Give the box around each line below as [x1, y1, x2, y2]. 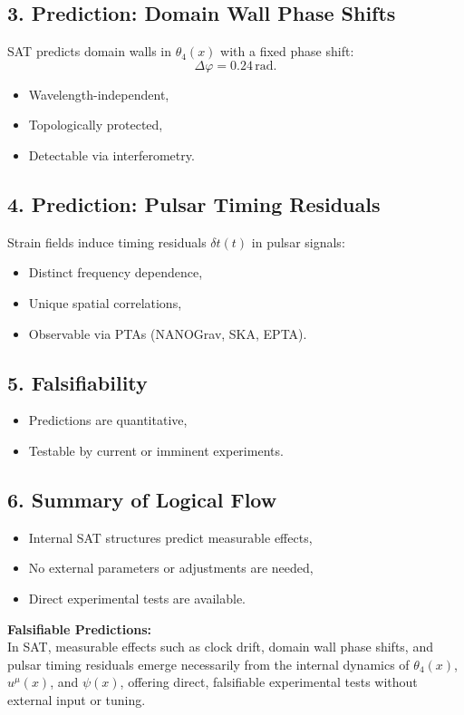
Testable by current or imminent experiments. [28, 440, 284, 459]
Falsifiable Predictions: [7, 619, 151, 638]
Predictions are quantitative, [28, 411, 188, 430]
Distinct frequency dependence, [28, 263, 203, 282]
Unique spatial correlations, [28, 293, 182, 312]
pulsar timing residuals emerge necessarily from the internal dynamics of [7, 654, 410, 673]
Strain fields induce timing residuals [7, 232, 207, 251]
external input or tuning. [7, 690, 146, 709]
